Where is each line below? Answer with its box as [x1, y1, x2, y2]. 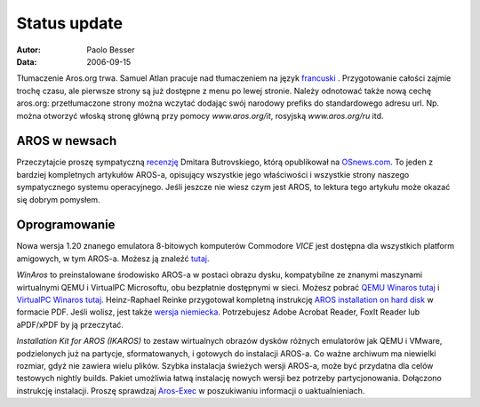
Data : [16, 56, 37, 67]
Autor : [16, 44, 42, 55]
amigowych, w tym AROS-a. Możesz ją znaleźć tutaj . [16, 253, 210, 264]
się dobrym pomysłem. [16, 194, 101, 204]
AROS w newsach [16, 133, 117, 148]
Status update [16, 13, 124, 33]
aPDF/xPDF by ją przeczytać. [16, 319, 124, 330]
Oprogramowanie [16, 218, 116, 233]
